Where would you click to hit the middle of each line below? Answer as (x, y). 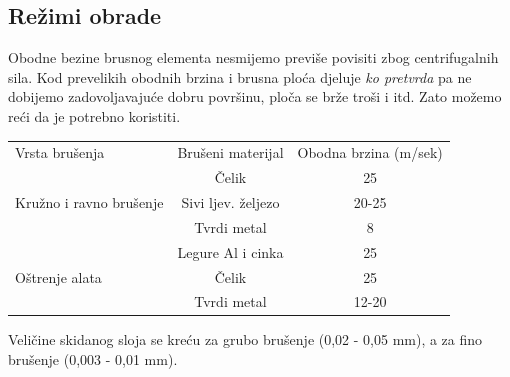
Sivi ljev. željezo (230, 202)
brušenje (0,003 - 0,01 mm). (93, 359)
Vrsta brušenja (60, 152)
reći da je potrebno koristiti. (94, 115)
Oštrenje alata (58, 276)
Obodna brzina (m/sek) (370, 152)
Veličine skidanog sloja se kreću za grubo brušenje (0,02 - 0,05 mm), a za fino (245, 339)
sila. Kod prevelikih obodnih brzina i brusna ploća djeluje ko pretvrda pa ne (240, 76)
